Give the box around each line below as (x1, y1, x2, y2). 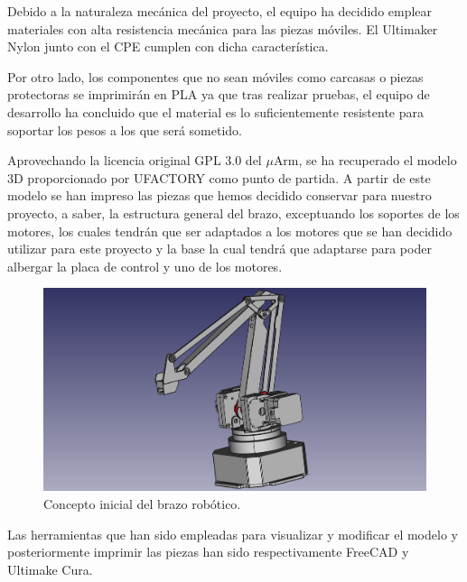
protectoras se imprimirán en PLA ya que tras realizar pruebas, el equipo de (7, 85, 430, 104)
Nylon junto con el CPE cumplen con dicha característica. (7, 37, 329, 56)
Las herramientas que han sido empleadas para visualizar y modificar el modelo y (7, 524, 458, 543)
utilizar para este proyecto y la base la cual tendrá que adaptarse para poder (7, 239, 432, 258)
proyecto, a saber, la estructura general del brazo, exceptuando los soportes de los (7, 203, 460, 222)
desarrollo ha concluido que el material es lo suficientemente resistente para (7, 102, 424, 121)
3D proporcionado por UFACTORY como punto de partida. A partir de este (7, 168, 431, 187)
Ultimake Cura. (7, 559, 93, 578)
